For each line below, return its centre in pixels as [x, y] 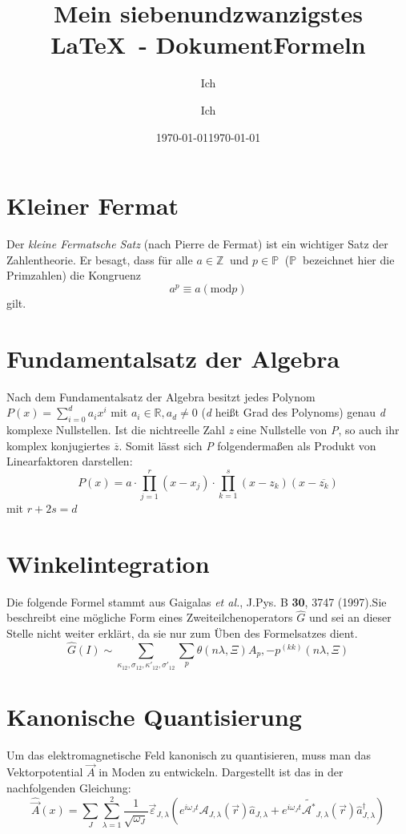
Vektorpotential [45, 772]
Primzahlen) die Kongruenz [74, 275]
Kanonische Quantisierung [154, 716]
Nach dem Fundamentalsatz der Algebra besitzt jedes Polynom [161, 396]
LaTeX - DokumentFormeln [208, 44]
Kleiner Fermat [93, 205]
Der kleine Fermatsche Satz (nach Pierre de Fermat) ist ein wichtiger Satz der [197, 244]
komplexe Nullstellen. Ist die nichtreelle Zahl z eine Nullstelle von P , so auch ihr [203, 429]
